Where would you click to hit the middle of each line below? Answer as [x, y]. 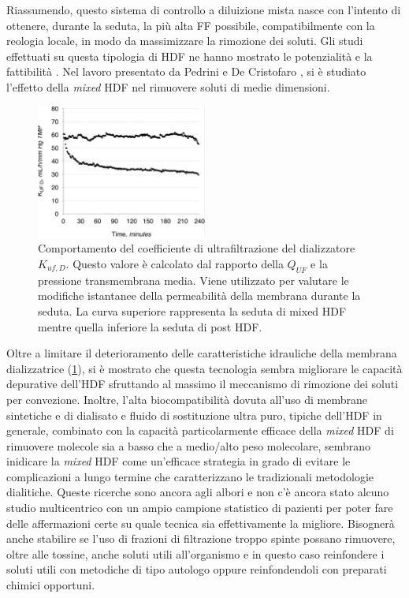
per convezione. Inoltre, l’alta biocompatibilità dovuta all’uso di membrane [187, 399]
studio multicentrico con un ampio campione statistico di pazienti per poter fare [200, 508]
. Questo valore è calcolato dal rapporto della [175, 263]
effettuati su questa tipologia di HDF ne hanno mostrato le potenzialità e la [190, 56]
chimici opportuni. [51, 585]
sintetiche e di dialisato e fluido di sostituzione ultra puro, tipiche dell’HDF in [194, 415]
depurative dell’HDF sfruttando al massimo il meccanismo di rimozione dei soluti [203, 384]
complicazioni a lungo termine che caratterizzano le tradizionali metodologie [190, 476]
